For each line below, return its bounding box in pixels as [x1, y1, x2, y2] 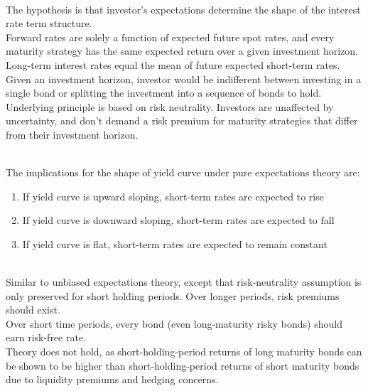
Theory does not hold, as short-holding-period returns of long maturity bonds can [6, 344, 362, 359]
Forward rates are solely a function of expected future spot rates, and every [6, 29, 335, 44]
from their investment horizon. [6, 127, 139, 141]
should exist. [6, 302, 60, 317]
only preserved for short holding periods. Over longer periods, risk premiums [6, 288, 340, 303]
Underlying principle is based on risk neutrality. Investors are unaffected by [6, 99, 334, 114]
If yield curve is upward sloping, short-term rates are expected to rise [22, 188, 324, 203]
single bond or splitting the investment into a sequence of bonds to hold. [6, 85, 322, 100]
